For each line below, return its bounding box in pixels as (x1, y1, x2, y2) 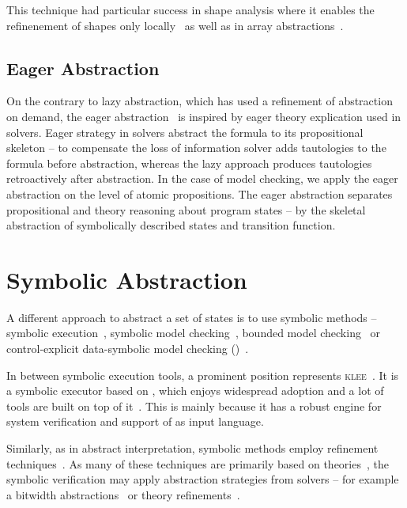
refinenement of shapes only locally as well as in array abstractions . (6, 17, 344, 33)
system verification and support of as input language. (6, 413, 264, 430)
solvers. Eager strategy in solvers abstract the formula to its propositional (6, 123, 364, 140)
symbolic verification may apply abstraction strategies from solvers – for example (6, 471, 399, 487)
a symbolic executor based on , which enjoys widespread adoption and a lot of (6, 382, 384, 399)
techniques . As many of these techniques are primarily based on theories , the (6, 455, 389, 472)
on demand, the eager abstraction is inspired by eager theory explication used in (6, 108, 401, 124)
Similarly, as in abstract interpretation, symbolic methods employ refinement (6, 440, 379, 457)
